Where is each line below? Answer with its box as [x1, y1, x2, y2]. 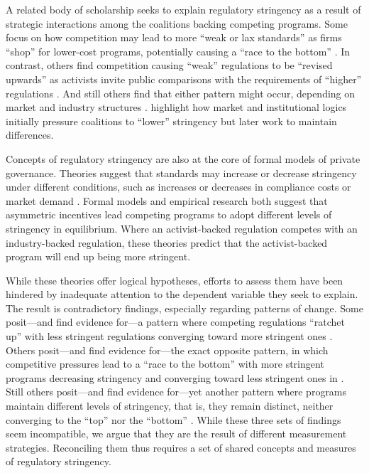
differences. [6, 127, 54, 142]
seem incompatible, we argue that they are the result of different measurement [6, 426, 347, 441]
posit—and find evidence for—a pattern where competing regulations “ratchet [6, 314, 345, 329]
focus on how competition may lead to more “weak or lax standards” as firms [6, 30, 342, 45]
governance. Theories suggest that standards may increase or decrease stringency [6, 165, 357, 180]
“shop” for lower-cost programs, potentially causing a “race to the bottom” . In [6, 43, 351, 58]
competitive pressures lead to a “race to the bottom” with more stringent [6, 356, 324, 371]
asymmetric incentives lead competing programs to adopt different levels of [6, 207, 332, 222]
